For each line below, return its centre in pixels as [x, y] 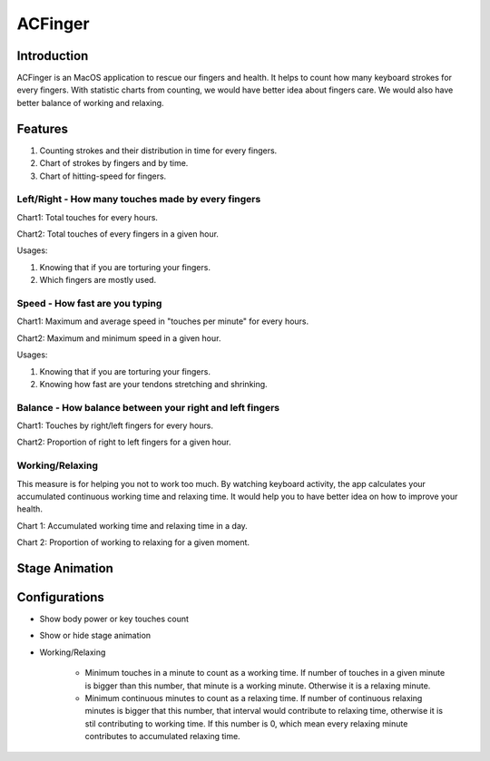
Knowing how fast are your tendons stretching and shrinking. [153, 384]
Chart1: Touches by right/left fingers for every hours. [115, 425]
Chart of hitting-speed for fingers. [103, 176]
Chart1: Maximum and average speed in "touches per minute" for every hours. [163, 321]
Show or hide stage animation [95, 636]
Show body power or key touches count [114, 619]
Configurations [60, 597]
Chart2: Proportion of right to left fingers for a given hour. [124, 442]
